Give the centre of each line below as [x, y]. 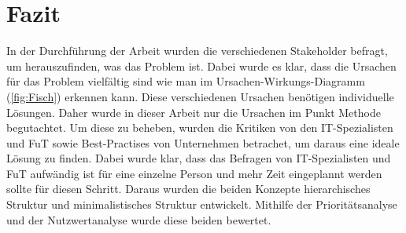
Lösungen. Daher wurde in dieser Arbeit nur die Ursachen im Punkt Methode [194, 112]
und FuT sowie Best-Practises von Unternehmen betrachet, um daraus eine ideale [203, 142]
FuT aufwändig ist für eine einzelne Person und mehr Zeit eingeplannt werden [194, 173]
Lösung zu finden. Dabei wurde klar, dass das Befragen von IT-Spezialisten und [199, 158]
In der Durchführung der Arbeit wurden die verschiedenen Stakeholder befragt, [197, 51]
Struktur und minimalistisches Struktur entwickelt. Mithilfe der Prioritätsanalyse [202, 204]
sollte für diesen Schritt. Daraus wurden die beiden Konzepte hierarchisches [188, 189]
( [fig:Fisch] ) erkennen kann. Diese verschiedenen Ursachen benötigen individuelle [200, 96]
